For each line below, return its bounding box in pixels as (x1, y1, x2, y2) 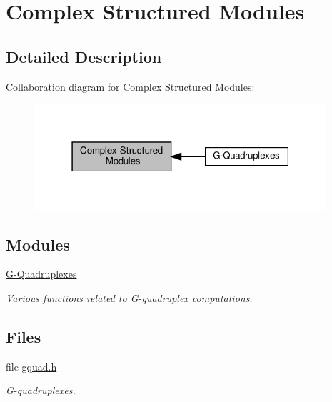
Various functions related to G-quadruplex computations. (6, 290, 253, 305)
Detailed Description (6, 45, 162, 67)
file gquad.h (6, 358, 57, 373)
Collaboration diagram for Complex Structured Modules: (6, 79, 255, 94)
